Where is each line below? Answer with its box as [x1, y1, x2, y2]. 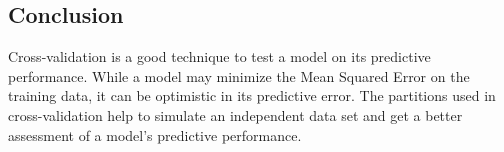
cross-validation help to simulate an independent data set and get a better [8, 104, 463, 125]
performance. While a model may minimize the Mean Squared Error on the [8, 65, 470, 86]
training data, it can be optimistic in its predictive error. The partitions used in [8, 85, 496, 106]
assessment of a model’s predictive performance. [8, 124, 302, 145]
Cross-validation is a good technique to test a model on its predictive [8, 46, 431, 67]
